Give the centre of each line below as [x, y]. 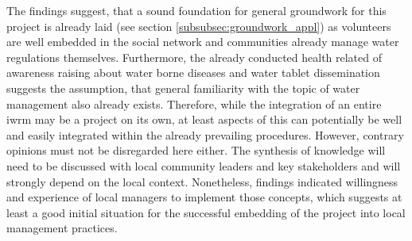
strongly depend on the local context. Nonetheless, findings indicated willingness [202, 181]
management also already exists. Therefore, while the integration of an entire [194, 103]
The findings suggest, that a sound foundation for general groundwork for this [196, 10]
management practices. [62, 228]
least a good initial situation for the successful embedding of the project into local [206, 212]
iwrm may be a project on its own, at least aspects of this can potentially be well [204, 119]
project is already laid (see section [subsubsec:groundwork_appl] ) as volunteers [199, 26]
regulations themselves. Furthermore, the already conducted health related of [194, 57]
